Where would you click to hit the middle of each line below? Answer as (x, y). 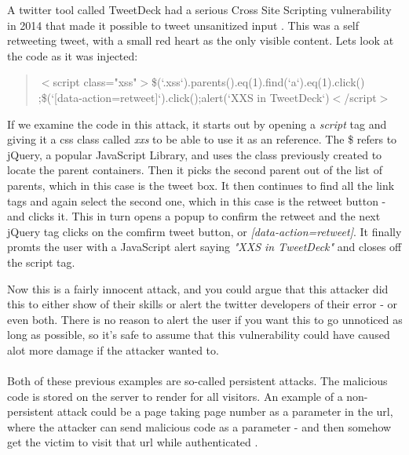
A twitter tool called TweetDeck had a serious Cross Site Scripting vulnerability (199, 9)
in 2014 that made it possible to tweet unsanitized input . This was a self (183, 25)
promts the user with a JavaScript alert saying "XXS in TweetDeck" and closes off (204, 247)
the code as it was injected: (73, 55)
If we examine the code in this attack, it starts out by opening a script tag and (197, 124)
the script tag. (41, 262)
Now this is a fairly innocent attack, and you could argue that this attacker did (198, 288)
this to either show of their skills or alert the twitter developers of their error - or (203, 304)
